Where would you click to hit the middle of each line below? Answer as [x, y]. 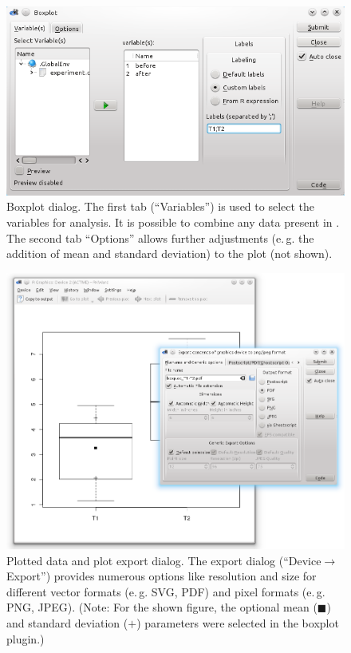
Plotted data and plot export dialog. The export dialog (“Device [164, 560]
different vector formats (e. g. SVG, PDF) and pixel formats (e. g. [166, 591]
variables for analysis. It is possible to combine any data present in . [173, 222]
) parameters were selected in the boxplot [238, 622]
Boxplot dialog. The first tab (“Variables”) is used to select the [161, 206]
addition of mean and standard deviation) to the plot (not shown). [170, 253]
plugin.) [26, 638]
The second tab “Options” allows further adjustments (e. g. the [160, 237]
